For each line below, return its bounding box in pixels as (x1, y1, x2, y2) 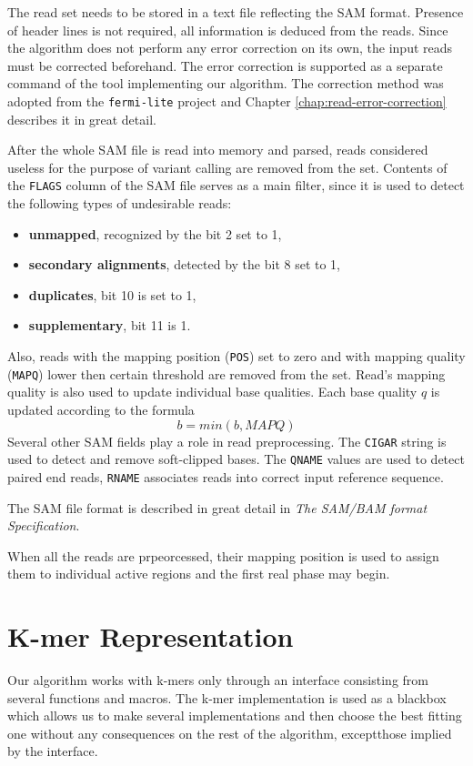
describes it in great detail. (7, 109, 156, 128)
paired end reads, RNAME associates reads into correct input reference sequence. (7, 467, 444, 486)
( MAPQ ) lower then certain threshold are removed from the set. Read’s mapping (7, 364, 446, 383)
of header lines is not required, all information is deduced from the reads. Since (7, 20, 448, 39)
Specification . (7, 516, 80, 535)
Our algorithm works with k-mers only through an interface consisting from (7, 670, 428, 689)
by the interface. (7, 741, 98, 761)
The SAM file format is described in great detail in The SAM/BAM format (7, 498, 428, 517)
